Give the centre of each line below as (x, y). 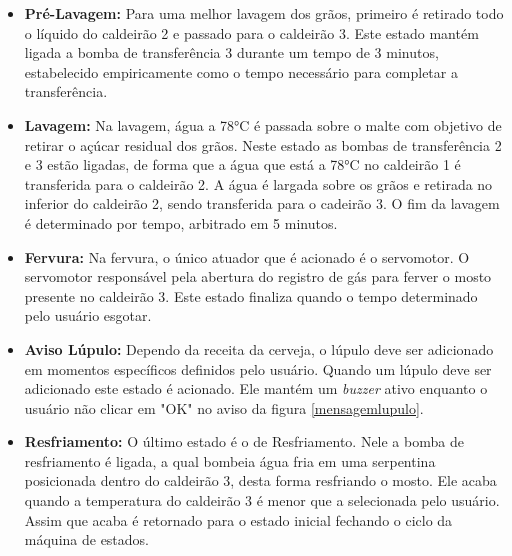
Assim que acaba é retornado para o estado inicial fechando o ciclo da (238, 519)
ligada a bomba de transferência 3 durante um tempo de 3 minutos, (231, 52)
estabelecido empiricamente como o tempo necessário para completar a (241, 71)
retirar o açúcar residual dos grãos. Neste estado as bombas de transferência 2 (263, 144)
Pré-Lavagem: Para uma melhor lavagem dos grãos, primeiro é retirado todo (264, 13)
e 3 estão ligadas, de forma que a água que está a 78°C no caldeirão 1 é (242, 164)
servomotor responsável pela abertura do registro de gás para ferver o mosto (258, 276)
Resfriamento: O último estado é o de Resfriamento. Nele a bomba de (244, 441)
